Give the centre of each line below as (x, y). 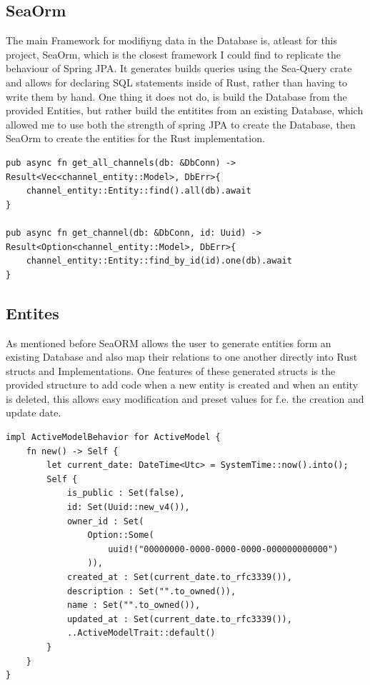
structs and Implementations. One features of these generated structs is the (171, 370)
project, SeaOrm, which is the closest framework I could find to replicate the (174, 54)
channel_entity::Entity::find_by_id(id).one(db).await (159, 261)
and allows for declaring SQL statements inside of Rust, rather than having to (177, 82)
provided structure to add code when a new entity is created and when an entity (182, 385)
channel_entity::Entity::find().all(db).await (139, 191)
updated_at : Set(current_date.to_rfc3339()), (179, 619)
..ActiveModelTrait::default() (141, 633)
